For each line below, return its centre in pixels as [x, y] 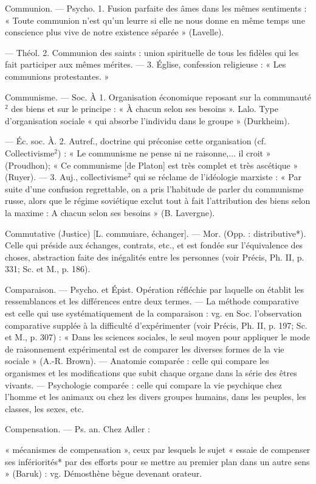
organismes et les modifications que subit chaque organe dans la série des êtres [151, 373]
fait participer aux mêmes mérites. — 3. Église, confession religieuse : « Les [146, 64]
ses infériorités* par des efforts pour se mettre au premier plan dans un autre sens [157, 461]
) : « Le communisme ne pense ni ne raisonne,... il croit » [164, 153]
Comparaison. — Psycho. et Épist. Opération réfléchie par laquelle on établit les [155, 289]
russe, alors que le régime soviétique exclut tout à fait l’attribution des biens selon [158, 201]
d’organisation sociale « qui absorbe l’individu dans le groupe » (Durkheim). [147, 120]
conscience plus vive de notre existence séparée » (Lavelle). [115, 32]
